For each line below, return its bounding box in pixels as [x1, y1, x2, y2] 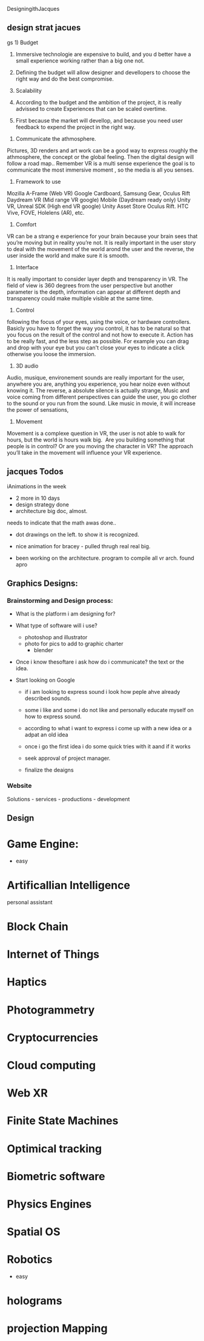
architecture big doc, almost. [15, 507, 88, 514]
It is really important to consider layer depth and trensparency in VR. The [7, 275, 188, 283]
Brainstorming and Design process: [7, 596, 114, 605]
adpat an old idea [24, 731, 68, 739]
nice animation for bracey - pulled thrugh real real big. [15, 542, 151, 550]
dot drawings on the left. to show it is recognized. [15, 531, 140, 538]
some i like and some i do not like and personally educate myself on [24, 707, 194, 714]
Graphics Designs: [7, 579, 78, 589]
